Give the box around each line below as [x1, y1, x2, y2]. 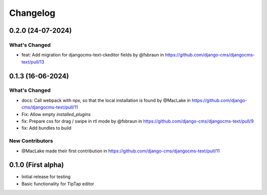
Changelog [9, 7, 55, 18]
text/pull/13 [21, 59, 44, 65]
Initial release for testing [21, 174, 71, 180]
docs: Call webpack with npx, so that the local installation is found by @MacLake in [21, 97, 191, 103]
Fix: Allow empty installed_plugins [21, 111, 91, 117]
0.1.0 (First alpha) [9, 161, 64, 169]
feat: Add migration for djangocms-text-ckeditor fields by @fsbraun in [21, 52, 164, 58]
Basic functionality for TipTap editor [21, 181, 94, 187]
